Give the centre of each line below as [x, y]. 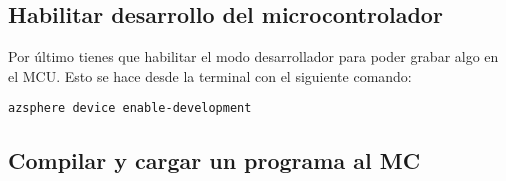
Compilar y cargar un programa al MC [214, 160]
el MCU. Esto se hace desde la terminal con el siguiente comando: [210, 75]
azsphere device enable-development [130, 108]
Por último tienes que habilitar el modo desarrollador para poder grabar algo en [253, 56]
